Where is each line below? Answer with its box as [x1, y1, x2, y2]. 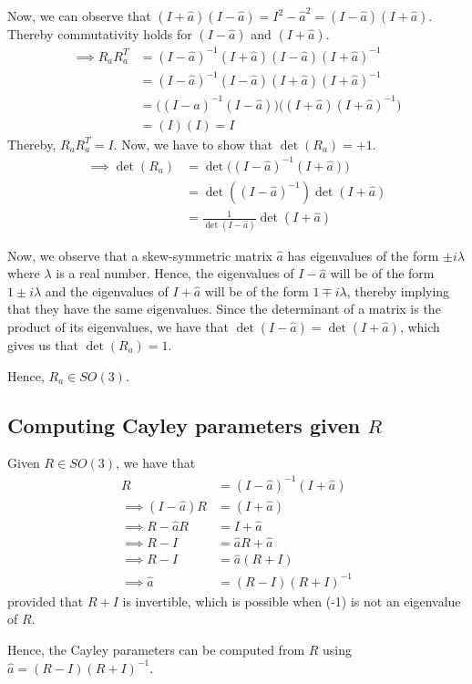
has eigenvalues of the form [287, 245, 439, 264]
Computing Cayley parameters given [7, 410, 361, 439]
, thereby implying [346, 281, 450, 300]
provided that [7, 591, 84, 610]
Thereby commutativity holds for [7, 25, 192, 43]
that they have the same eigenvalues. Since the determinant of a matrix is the [7, 299, 441, 318]
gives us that [7, 336, 78, 355]
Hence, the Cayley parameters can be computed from [7, 640, 305, 659]
